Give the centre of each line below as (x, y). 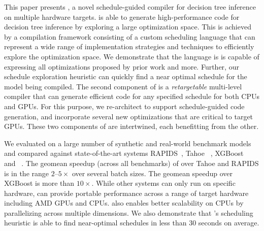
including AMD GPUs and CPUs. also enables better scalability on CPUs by (124, 203)
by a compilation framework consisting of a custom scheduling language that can (130, 36)
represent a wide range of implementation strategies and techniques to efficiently (129, 46)
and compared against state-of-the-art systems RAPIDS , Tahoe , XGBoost (124, 153)
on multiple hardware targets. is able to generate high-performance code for (122, 16)
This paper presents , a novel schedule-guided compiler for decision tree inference (130, 7)
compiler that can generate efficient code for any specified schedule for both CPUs (132, 96)
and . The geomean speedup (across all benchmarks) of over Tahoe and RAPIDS (131, 163)
